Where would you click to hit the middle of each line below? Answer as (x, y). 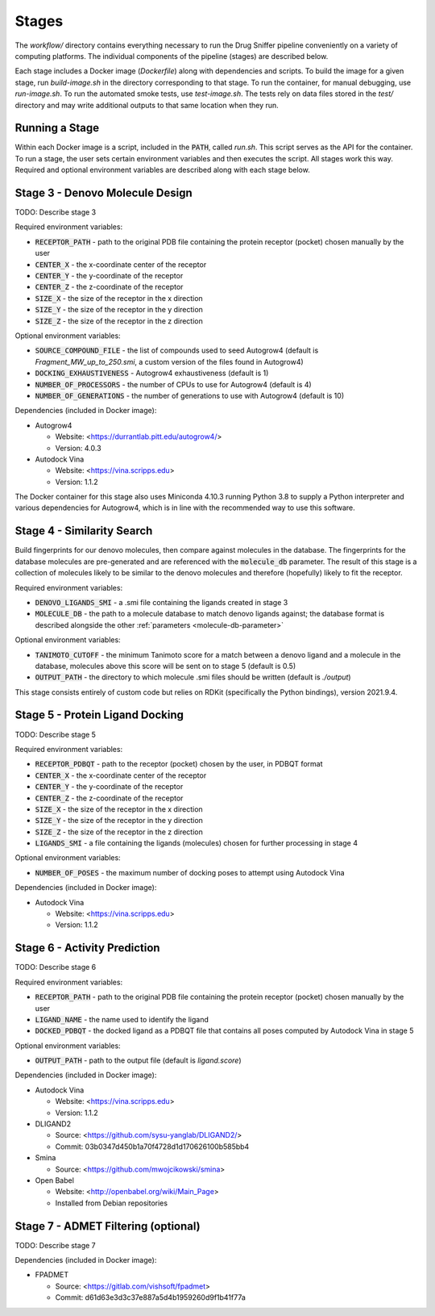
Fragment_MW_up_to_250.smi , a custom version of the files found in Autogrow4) (169, 361)
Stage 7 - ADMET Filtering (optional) (108, 1226)
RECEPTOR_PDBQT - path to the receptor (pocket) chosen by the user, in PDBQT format (179, 764)
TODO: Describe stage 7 (55, 1245)
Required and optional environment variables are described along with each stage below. (162, 170)
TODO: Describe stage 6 (56, 967)
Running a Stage (57, 128)
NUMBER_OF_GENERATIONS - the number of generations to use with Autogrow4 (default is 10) (190, 395)
